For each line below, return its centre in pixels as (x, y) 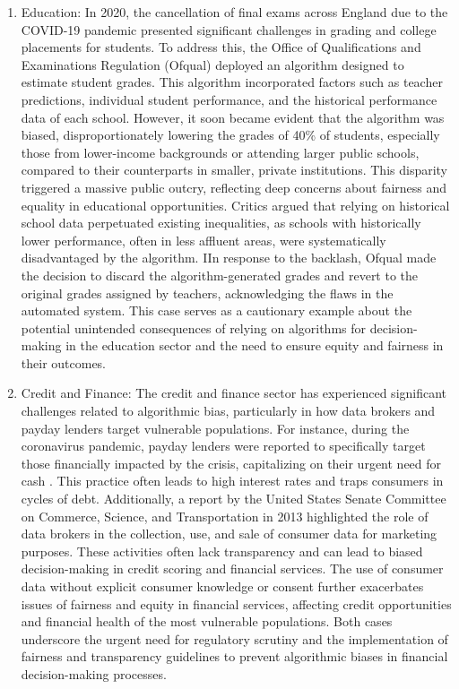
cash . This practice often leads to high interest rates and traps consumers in (232, 481)
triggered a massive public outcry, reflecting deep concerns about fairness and (234, 187)
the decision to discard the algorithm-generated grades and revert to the (220, 275)
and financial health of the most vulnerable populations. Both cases (207, 621)
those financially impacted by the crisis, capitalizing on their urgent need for (231, 463)
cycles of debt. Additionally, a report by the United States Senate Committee (234, 499)
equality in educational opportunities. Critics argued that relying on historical (235, 205)
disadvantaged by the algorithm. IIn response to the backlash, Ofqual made (229, 258)
